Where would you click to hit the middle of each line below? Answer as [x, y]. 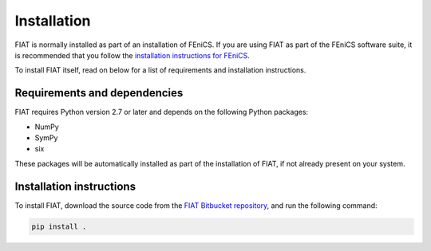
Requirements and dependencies [99, 93]
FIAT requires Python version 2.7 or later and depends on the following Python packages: [162, 112]
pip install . [59, 226]
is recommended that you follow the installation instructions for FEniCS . [132, 55]
